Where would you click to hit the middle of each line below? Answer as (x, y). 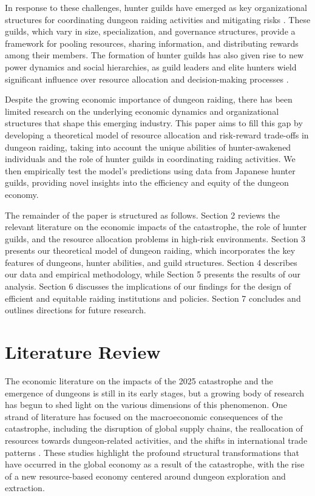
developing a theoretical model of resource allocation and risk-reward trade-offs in (157, 134)
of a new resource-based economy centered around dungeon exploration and (145, 476)
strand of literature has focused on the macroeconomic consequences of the (144, 416)
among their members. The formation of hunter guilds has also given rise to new (154, 55)
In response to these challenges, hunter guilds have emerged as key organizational (156, 7)
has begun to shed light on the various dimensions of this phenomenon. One (146, 405)
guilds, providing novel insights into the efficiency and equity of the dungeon (147, 182)
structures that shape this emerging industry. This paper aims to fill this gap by (154, 123)
